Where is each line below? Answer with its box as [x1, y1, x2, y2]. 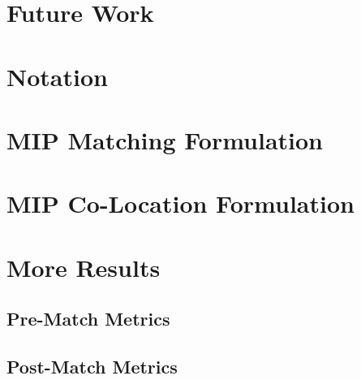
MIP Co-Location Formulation [6, 187, 355, 220]
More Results [6, 250, 161, 283]
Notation [6, 59, 108, 93]
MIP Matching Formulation [6, 123, 324, 156]
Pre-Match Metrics [6, 306, 170, 331]
